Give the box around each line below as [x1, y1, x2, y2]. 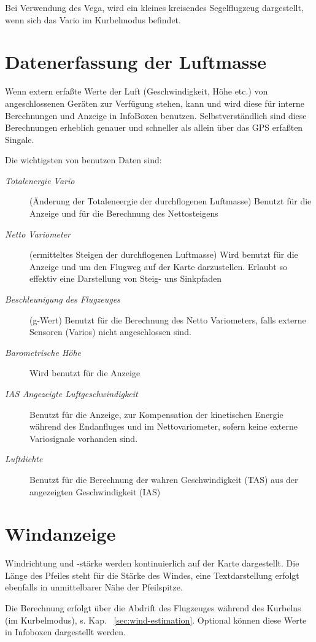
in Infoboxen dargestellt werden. [5, 625, 126, 638]
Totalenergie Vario [5, 174, 75, 187]
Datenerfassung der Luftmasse [5, 49, 266, 74]
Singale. [5, 133, 34, 145]
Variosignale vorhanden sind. [29, 431, 138, 444]
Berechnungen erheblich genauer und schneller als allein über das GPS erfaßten [5, 121, 303, 134]
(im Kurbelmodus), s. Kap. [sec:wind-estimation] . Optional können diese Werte [5, 613, 307, 626]
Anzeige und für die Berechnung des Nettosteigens [29, 207, 218, 220]
